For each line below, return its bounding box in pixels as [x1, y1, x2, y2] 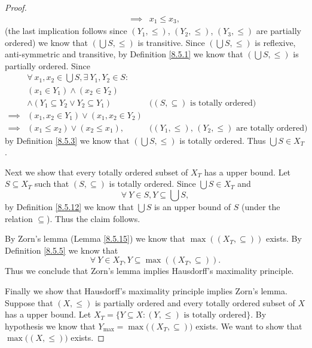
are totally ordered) [236, 124, 308, 133]
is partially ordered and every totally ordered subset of [94, 296, 295, 309]
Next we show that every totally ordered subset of [5, 165, 188, 178]
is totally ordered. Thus [179, 134, 266, 146]
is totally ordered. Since [109, 177, 196, 190]
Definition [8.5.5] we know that [5, 244, 118, 256]
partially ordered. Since [5, 59, 90, 72]
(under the [241, 200, 280, 213]
